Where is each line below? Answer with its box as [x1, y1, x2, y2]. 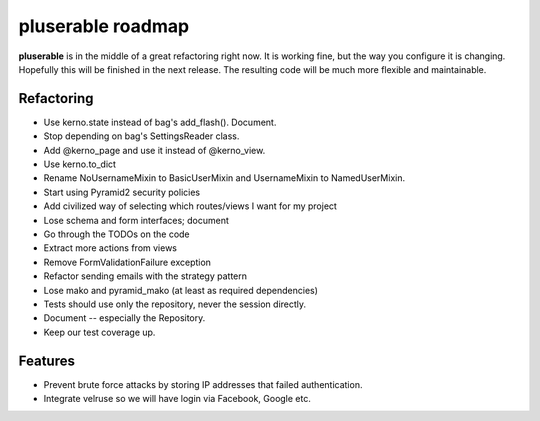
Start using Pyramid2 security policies [43, 186, 200, 198]
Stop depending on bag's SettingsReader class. [43, 130, 240, 142]
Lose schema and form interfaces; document [43, 214, 230, 226]
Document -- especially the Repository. [43, 312, 206, 324]
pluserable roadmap [18, 15, 190, 37]
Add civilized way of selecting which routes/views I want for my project [43, 200, 337, 212]
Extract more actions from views [43, 242, 178, 254]
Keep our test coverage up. [43, 326, 156, 338]
